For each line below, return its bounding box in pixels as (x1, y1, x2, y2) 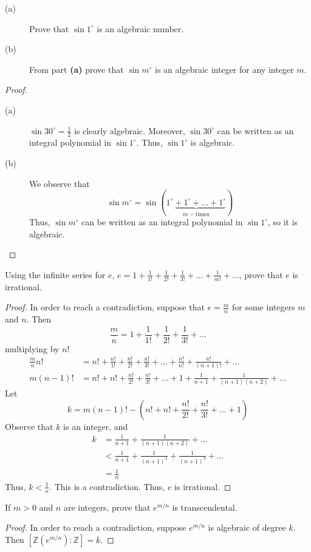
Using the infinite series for (5, 268, 106, 281)
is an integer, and (63, 420, 128, 432)
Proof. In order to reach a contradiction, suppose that (5, 301, 205, 313)
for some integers (232, 301, 295, 313)
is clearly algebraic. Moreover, (74, 124, 185, 137)
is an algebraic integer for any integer (155, 63, 294, 75)
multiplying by (5, 342, 60, 355)
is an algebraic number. (97, 22, 184, 35)
